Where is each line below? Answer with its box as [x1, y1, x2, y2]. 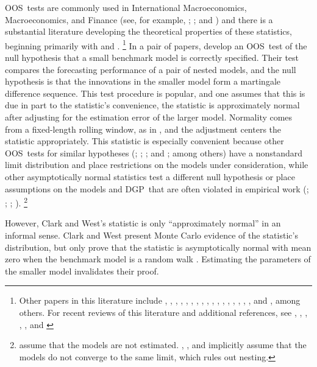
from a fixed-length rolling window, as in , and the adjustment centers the [5, 122, 282, 135]
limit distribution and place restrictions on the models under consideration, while [5, 158, 308, 171]
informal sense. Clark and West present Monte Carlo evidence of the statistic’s [5, 229, 298, 241]
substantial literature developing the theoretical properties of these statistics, [5, 25, 292, 38]
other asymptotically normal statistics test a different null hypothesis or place [5, 170, 295, 183]
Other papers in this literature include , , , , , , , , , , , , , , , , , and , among [19, 294, 301, 307]
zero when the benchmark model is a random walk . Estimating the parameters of [5, 253, 311, 265]
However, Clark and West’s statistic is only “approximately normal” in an [5, 217, 281, 229]
